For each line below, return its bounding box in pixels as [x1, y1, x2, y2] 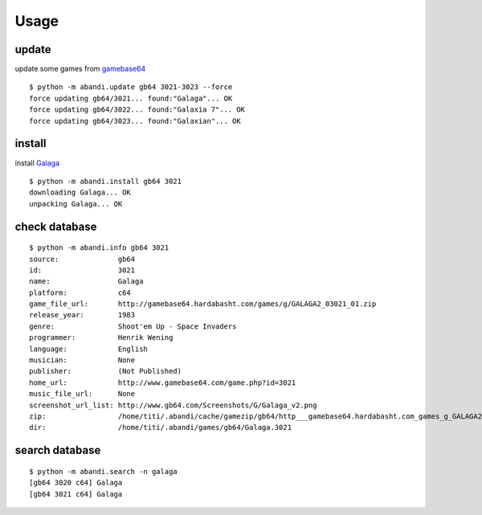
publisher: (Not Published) [29, 366, 182, 376]
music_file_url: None [29, 390, 136, 399]
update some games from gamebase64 [14, 64, 146, 74]
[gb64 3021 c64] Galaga [29, 489, 123, 498]
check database [14, 219, 97, 233]
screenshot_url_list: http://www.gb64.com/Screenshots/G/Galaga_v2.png [29, 400, 317, 410]
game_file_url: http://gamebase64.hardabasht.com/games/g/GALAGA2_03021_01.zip [29, 300, 377, 309]
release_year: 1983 [29, 310, 136, 320]
